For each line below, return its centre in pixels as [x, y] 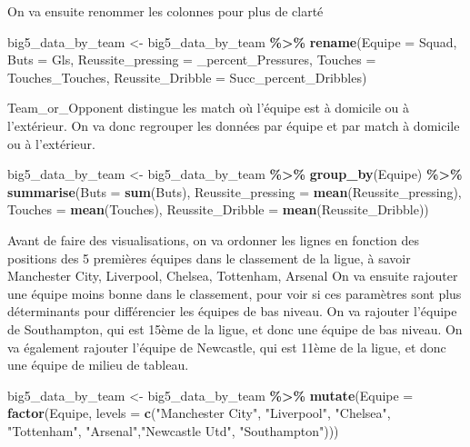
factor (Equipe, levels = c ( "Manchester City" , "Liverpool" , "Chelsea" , [199, 413]
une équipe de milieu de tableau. [98, 365]
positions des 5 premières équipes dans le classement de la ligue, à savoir [209, 258]
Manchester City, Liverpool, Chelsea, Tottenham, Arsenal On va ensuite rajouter [233, 276]
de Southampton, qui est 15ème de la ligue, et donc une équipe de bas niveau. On [235, 328]
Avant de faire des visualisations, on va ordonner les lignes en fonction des [213, 239]
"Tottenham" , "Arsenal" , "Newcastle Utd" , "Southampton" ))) [173, 430]
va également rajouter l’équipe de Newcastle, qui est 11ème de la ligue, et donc [227, 347]
